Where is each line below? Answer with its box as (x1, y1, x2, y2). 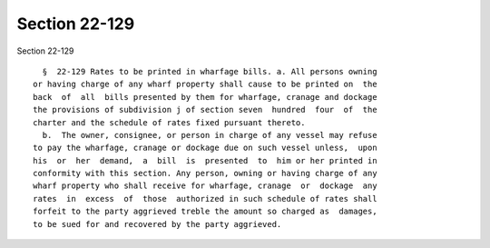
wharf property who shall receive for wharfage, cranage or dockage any (33, 181, 377, 191)
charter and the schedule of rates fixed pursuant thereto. (33, 117, 306, 127)
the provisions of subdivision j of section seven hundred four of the (33, 104, 377, 115)
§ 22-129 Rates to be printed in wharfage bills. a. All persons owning (42, 66, 377, 76)
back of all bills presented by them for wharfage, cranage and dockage (33, 92, 377, 102)
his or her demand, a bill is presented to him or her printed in (33, 155, 377, 165)
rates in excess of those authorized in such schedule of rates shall (33, 193, 377, 203)
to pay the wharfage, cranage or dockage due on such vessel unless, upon (33, 143, 377, 154)
